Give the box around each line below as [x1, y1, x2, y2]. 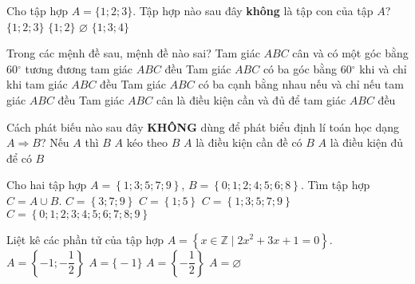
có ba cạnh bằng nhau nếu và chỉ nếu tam [198, 76, 404, 93]
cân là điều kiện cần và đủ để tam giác [156, 91, 346, 108]
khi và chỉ [359, 60, 407, 77]
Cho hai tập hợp [6, 176, 87, 193]
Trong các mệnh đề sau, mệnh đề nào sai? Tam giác [6, 45, 260, 61]
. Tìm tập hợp [300, 176, 370, 193]
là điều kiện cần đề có [196, 134, 302, 151]
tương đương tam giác [25, 60, 133, 77]
